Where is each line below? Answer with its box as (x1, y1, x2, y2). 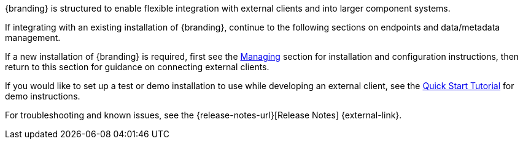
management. (5, 32, 61, 43)
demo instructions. (5, 91, 80, 101)
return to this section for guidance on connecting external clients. (5, 62, 269, 72)
